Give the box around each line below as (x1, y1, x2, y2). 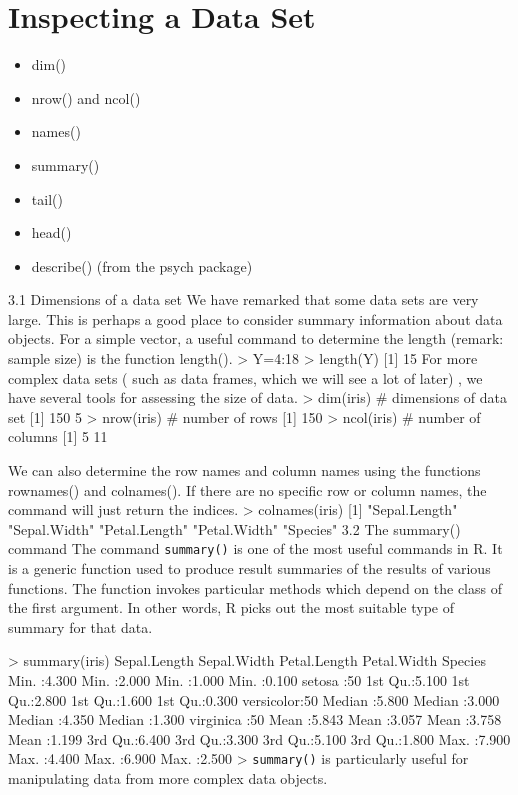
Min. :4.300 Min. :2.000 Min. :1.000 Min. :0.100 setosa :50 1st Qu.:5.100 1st (8, 670, 470, 691)
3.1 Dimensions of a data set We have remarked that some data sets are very (8, 289, 479, 310)
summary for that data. (8, 616, 153, 637)
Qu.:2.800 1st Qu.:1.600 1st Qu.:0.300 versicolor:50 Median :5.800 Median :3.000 (8, 689, 500, 710)
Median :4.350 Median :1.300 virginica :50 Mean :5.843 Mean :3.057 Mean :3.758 (8, 709, 502, 730)
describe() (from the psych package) (31, 255, 253, 276)
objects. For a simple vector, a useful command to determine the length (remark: (8, 328, 504, 349)
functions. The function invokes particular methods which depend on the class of (8, 577, 502, 598)
